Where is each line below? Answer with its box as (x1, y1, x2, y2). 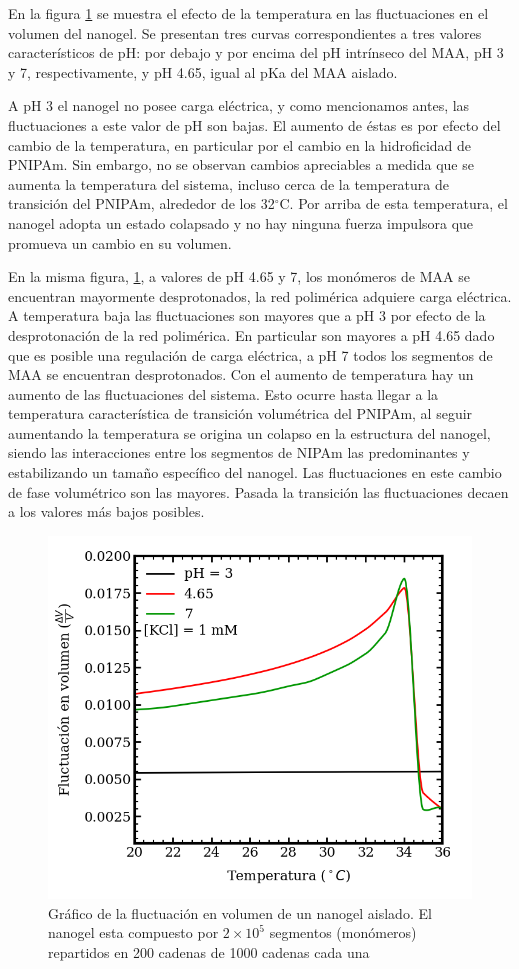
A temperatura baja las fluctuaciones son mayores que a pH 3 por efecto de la (8, 305, 486, 326)
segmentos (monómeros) (269, 922, 417, 943)
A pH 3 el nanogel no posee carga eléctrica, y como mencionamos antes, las (8, 95, 470, 116)
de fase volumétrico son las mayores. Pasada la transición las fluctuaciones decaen (8, 481, 509, 502)
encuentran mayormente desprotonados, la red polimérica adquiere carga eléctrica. (8, 285, 512, 306)
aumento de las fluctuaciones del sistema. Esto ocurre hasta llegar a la (8, 383, 439, 404)
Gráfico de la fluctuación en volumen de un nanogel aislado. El (48, 902, 432, 923)
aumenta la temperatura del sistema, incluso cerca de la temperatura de (8, 173, 449, 194)
